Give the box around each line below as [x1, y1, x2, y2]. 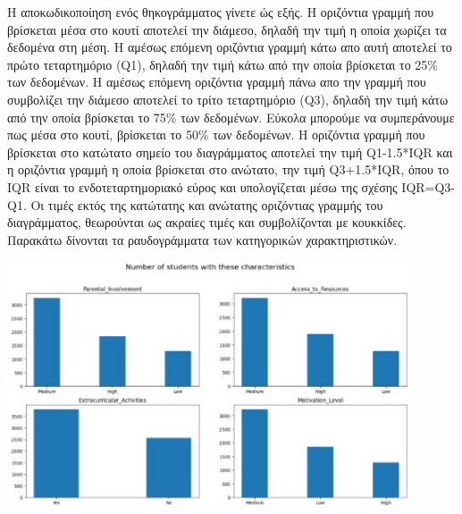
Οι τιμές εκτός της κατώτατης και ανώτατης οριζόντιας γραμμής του [30, 195, 383, 214]
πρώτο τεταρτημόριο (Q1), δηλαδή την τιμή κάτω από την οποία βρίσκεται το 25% [7, 55, 438, 73]
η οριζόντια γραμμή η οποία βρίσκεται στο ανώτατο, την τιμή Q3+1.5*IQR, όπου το [7, 160, 449, 179]
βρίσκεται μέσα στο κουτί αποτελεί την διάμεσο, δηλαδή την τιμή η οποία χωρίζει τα [7, 20, 447, 38]
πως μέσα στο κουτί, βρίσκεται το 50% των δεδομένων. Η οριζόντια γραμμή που [7, 125, 425, 144]
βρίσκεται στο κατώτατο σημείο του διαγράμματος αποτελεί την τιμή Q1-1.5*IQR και [7, 142, 453, 161]
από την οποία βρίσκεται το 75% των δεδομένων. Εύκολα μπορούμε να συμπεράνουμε [7, 107, 455, 126]
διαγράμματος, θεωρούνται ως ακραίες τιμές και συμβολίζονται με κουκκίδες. [7, 213, 407, 232]
